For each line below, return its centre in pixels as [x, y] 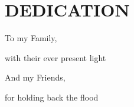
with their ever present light [55, 57]
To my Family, [31, 38]
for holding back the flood [52, 97]
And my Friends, [35, 77]
